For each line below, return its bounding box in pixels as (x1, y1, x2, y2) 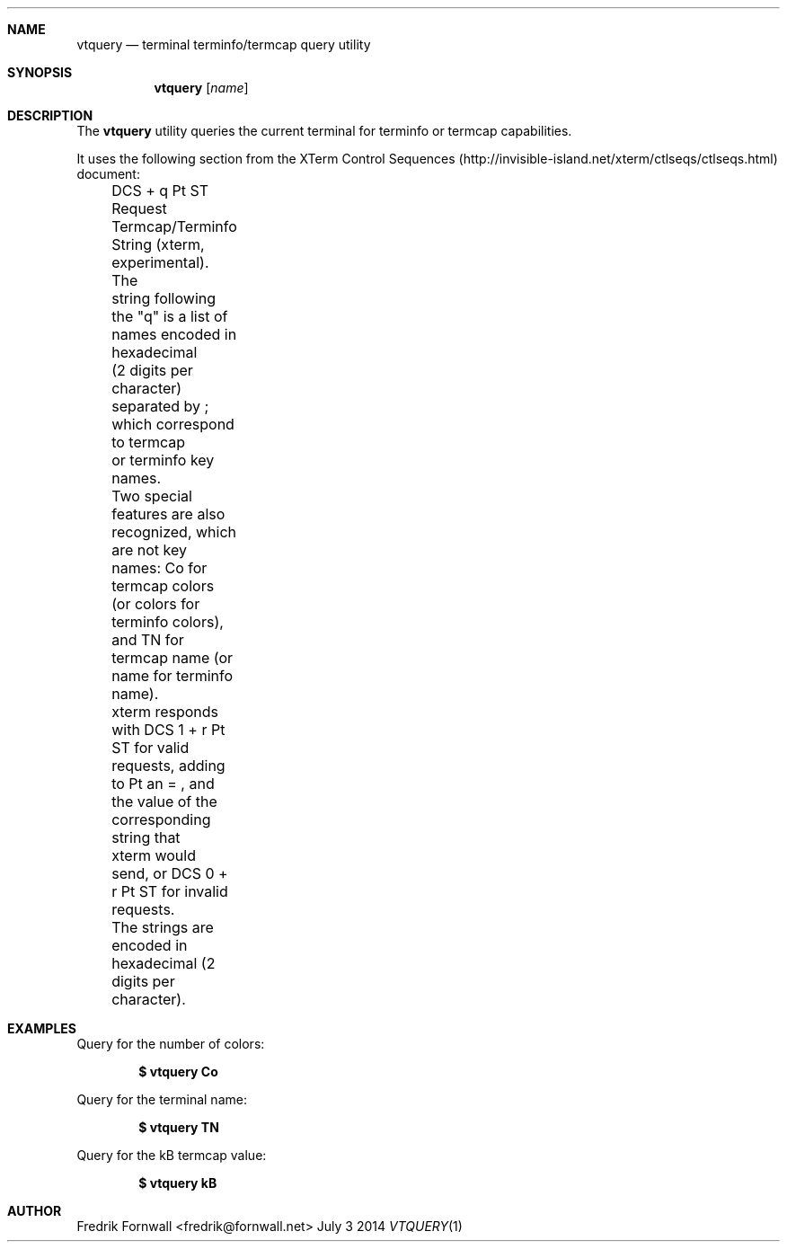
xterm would (111, 846, 196, 864)
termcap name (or (111, 649, 234, 667)
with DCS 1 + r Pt (111, 721, 225, 739)
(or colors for (111, 595, 200, 613)
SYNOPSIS (7, 65, 73, 80)
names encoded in (111, 325, 237, 343)
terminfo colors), (111, 613, 224, 631)
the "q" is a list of (111, 307, 228, 325)
